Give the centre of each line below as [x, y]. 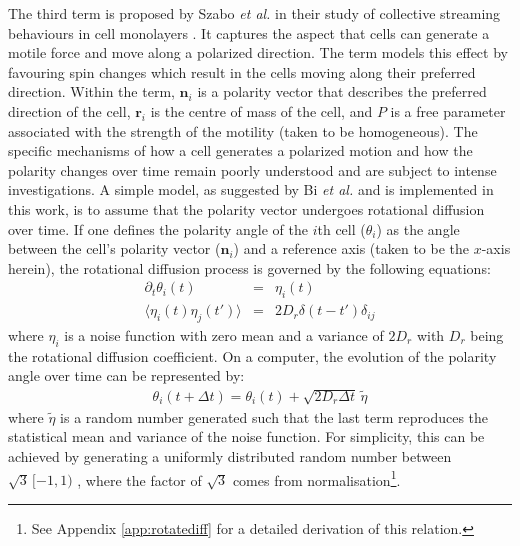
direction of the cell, [69, 110]
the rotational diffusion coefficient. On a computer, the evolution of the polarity [252, 355]
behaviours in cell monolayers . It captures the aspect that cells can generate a [249, 32]
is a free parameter [448, 110]
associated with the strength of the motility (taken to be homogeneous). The [243, 130]
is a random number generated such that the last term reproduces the [274, 416]
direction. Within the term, [91, 91]
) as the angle [418, 228]
